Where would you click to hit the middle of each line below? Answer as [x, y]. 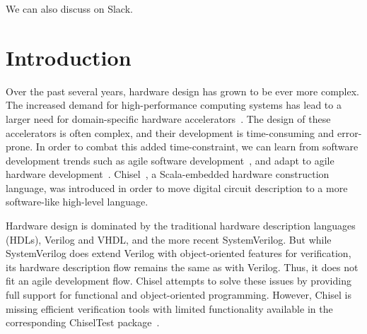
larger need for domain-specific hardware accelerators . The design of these [168, 118]
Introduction [69, 57]
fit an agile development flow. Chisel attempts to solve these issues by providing [179, 281]
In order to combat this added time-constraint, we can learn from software [197, 147]
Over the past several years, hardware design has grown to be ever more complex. [182, 91]
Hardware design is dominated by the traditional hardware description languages [181, 226]
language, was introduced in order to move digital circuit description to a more [177, 187]
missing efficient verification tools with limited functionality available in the [169, 308]
